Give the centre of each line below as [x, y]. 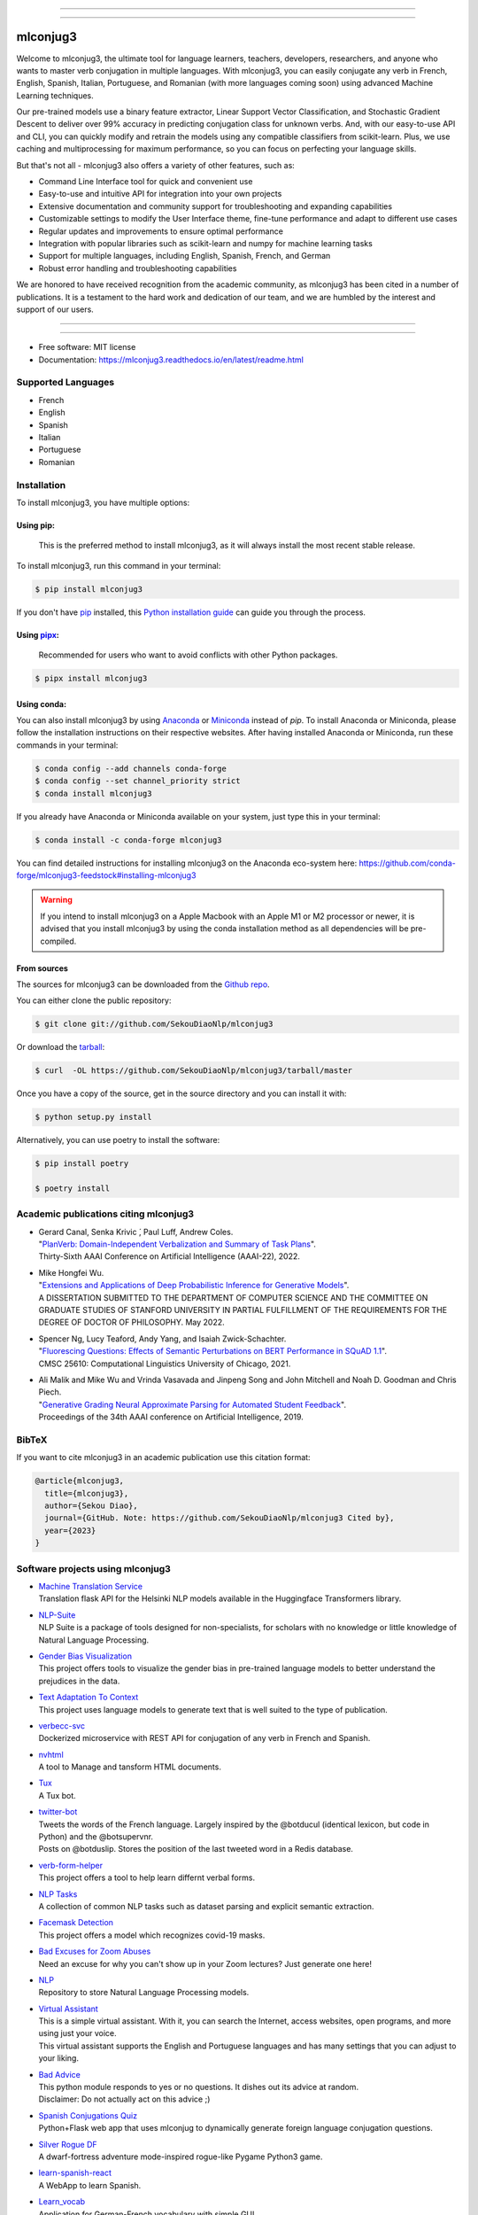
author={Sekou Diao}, [92, 1506]
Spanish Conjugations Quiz [88, 2115]
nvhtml [51, 1754]
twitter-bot [58, 1812]
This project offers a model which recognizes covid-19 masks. [152, 1935]
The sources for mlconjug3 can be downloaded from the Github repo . [143, 984]
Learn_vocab [62, 2202]
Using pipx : [38, 634]
